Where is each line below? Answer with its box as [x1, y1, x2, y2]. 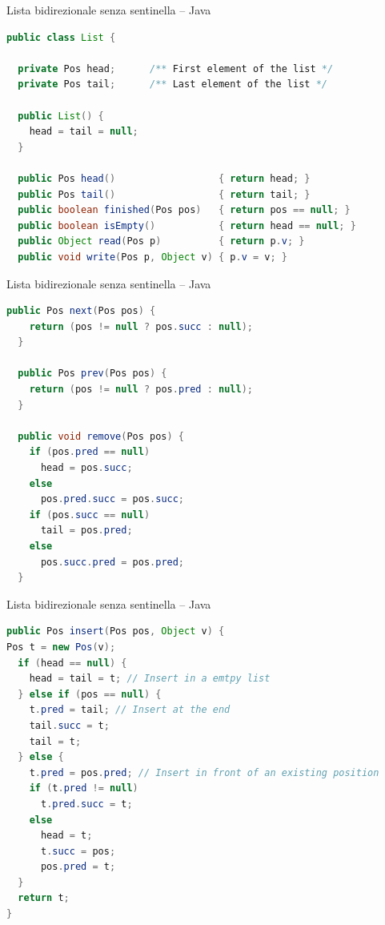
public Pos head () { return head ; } [18, 172, 311, 184]
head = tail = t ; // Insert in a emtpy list [29, 673, 271, 685]
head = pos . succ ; [40, 462, 133, 474]
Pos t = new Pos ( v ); [6, 641, 116, 653]
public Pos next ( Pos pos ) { [6, 305, 156, 317]
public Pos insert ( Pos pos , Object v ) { [6, 625, 225, 637]
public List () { [18, 110, 104, 122]
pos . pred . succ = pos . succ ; [40, 493, 185, 505]
